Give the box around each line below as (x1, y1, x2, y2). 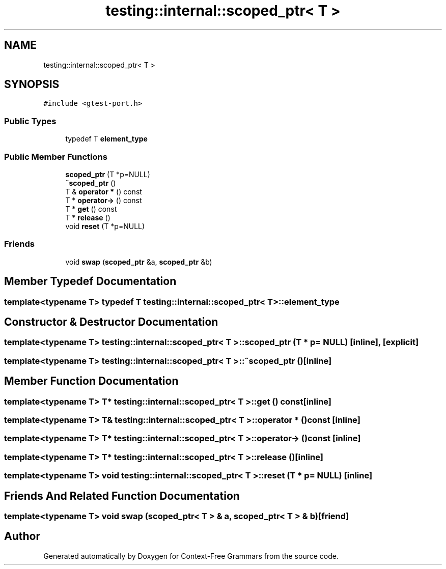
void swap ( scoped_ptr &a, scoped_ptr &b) (65, 257, 212, 266)
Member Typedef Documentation (4, 275, 177, 288)
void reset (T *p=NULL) (65, 221, 145, 231)
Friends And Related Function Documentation (4, 489, 240, 502)
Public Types (4, 116, 57, 126)
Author (4, 530, 40, 543)
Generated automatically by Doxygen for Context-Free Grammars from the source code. (43, 551, 339, 560)
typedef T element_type (65, 134, 148, 144)
